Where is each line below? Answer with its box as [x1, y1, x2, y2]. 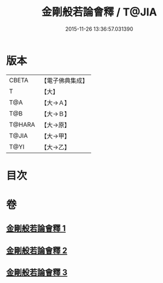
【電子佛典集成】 [41, 76, 89, 85]
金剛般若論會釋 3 [6, 268, 68, 278]
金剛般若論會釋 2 [6, 245, 68, 255]
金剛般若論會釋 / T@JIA [41, 5, 158, 19]
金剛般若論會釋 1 [6, 223, 66, 234]
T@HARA [9, 120, 35, 128]
